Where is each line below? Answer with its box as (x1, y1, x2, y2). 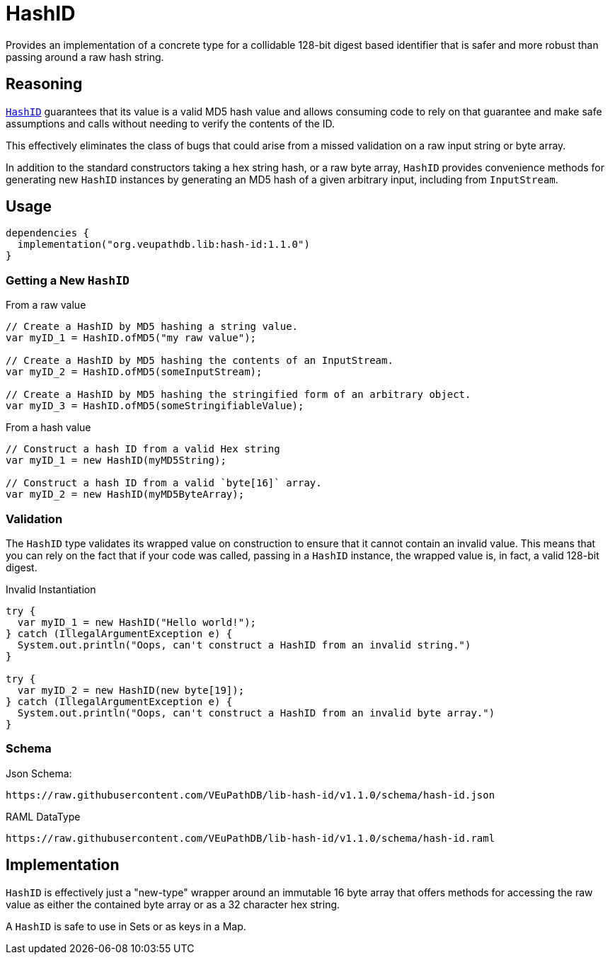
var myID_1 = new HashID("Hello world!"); (17, 616, 257, 628)
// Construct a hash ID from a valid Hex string (6, 443, 280, 455)
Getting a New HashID (6, 273, 130, 287)
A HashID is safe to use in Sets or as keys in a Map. (6, 920, 246, 932)
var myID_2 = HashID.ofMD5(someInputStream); (6, 366, 263, 378)
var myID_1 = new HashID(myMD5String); (6, 455, 226, 467)
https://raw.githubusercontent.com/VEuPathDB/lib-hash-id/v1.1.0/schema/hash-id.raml (6, 832, 495, 844)
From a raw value (6, 299, 86, 312)
